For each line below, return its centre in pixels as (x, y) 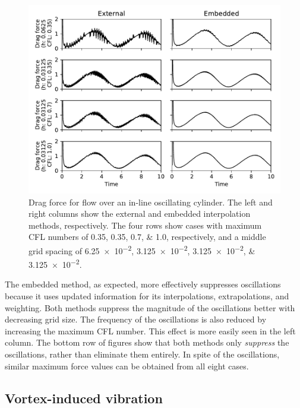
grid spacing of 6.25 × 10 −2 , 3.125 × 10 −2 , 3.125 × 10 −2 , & (142, 249)
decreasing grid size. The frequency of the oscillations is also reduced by (136, 319)
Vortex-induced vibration (84, 398)
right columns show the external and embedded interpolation (140, 214)
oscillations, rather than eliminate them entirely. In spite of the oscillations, (142, 354)
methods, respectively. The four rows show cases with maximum (145, 225)
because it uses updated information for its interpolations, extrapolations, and (147, 296)
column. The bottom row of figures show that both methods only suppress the (147, 342)
